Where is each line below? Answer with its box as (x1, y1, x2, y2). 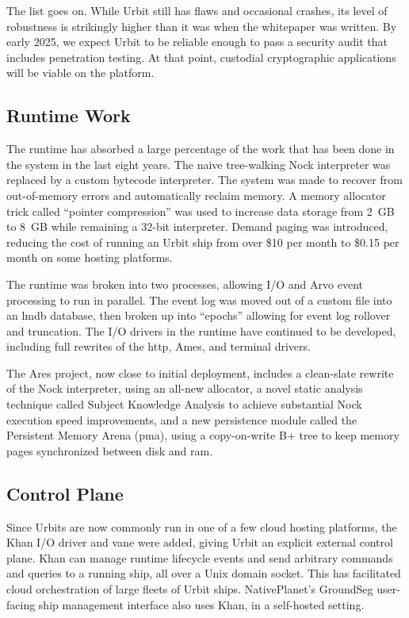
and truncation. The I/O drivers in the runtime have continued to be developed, (6, 322, 396, 339)
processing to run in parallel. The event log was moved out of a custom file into (6, 291, 392, 308)
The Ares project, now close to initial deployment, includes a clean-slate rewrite (6, 364, 394, 381)
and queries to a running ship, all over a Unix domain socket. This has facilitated (6, 565, 401, 582)
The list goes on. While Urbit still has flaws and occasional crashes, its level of (6, 2, 388, 18)
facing (6, 596, 36, 612)
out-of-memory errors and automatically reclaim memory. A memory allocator (6, 186, 386, 203)
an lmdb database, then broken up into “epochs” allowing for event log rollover (6, 307, 391, 324)
